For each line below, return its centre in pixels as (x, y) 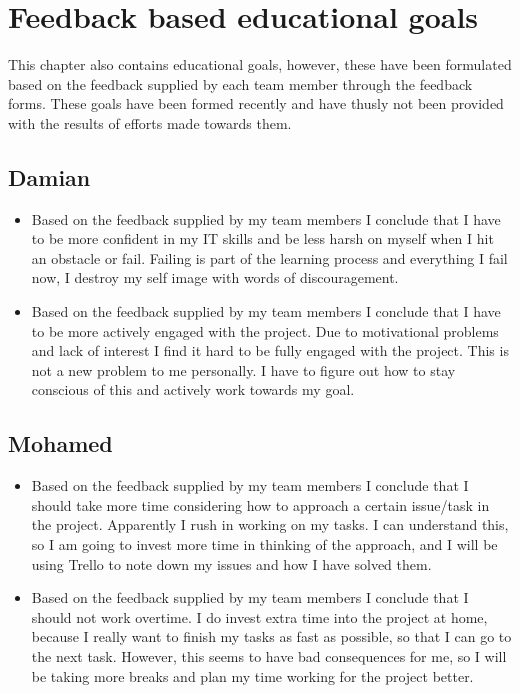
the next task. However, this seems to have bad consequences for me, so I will (269, 656)
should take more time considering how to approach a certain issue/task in (260, 504)
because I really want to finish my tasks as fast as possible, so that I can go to (271, 636)
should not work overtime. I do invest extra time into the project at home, (259, 616)
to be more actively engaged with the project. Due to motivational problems (265, 330)
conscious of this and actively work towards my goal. (193, 389)
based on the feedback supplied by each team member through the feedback (240, 83)
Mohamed (60, 443)
